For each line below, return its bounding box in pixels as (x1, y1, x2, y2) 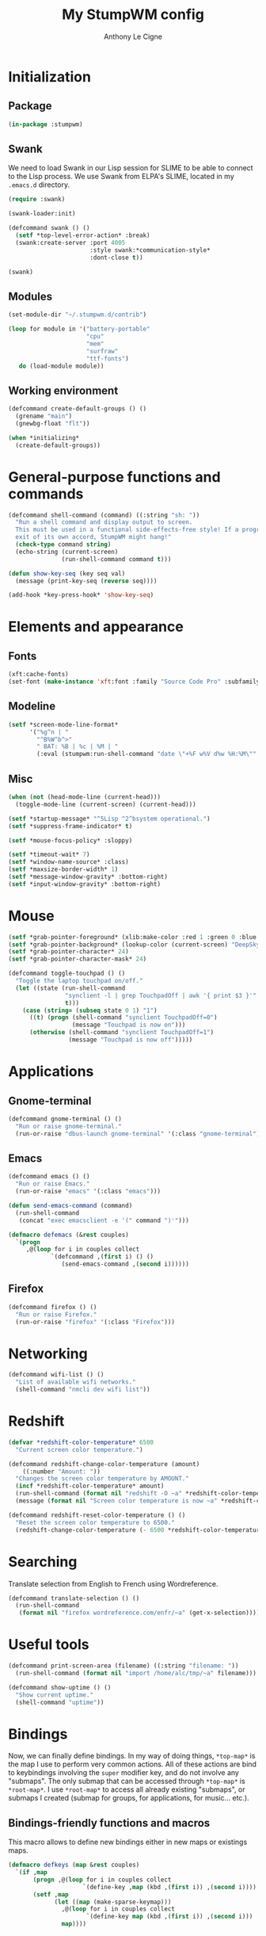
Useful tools (8, 1636, 89, 1654)
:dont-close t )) (89, 254, 144, 262)
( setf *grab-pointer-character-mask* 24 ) (8, 955, 147, 964)
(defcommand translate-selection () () (8, 1594, 140, 1602)
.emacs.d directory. (8, 180, 70, 189)
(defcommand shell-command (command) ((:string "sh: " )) (8, 511, 200, 519)
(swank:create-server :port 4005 (15, 239, 126, 246)
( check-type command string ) (15, 540, 112, 548)
